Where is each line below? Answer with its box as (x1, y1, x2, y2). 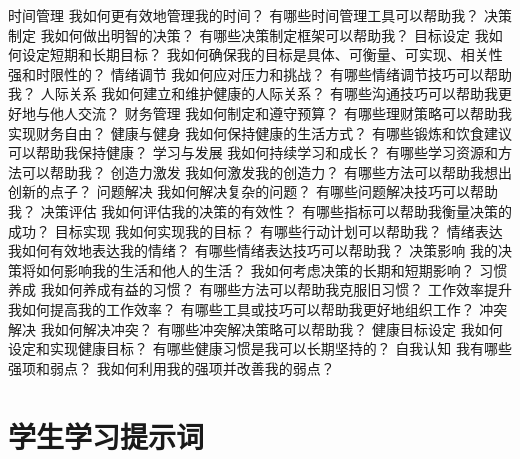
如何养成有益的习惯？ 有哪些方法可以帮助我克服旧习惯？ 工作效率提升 (54, 279, 512, 300)
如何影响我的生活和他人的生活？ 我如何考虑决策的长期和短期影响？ (35, 259, 475, 280)
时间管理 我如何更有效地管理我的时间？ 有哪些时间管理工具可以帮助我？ (8, 5, 480, 25)
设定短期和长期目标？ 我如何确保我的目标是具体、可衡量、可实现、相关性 (21, 44, 503, 65)
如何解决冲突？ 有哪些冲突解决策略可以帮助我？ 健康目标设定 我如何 (54, 318, 503, 339)
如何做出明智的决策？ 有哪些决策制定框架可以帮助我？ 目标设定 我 (54, 24, 489, 45)
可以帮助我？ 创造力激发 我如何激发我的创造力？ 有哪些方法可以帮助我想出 (21, 161, 512, 182)
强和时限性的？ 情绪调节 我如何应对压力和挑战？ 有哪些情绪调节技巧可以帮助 (8, 63, 512, 84)
